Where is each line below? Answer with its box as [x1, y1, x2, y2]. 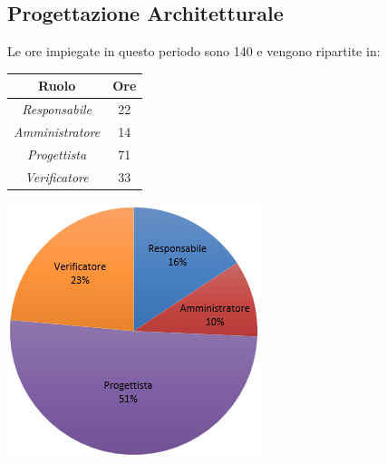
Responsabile [22, 100, 92, 119]
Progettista [27, 144, 87, 163]
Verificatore [24, 167, 89, 186]
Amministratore [14, 121, 101, 140]
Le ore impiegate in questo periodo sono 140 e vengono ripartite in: [7, 42, 381, 61]
